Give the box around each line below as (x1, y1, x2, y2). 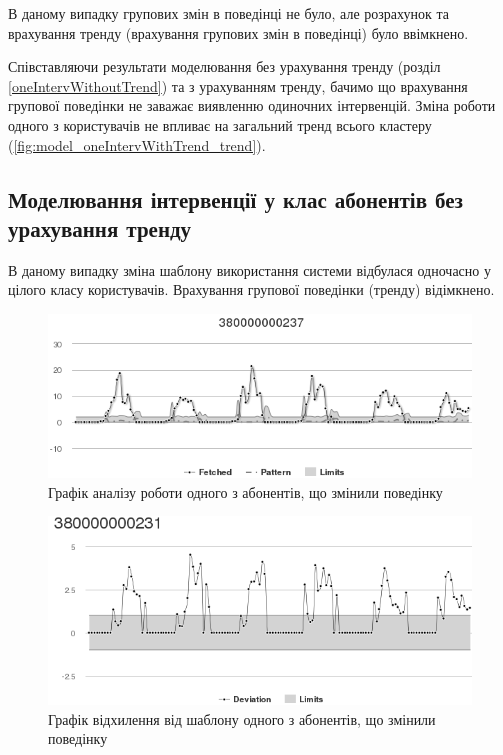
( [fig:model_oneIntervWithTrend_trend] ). (8, 134, 266, 155)
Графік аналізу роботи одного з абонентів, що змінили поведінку (48, 481, 443, 502)
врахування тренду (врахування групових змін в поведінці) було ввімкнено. (8, 22, 469, 43)
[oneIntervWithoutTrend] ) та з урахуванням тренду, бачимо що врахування (8, 75, 468, 96)
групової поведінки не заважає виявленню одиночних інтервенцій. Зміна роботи (8, 95, 496, 116)
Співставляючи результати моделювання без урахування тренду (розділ (8, 56, 441, 77)
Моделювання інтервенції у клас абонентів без (8, 183, 464, 214)
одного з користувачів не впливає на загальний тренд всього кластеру (8, 114, 432, 135)
